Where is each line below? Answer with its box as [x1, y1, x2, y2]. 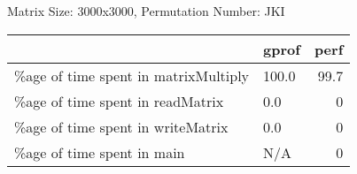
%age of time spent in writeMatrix [14, 116, 229, 137]
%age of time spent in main [14, 141, 185, 163]
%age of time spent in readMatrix [14, 90, 224, 111]
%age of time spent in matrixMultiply [14, 64, 250, 86]
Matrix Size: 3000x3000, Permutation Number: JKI [7, 2, 285, 19]
